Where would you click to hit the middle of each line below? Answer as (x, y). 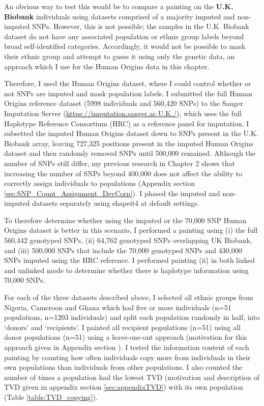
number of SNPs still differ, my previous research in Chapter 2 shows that (120, 163)
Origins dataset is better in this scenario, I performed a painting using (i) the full (131, 230)
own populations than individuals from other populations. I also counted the (123, 367)
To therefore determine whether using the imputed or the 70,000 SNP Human (125, 220)
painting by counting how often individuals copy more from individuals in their (127, 357)
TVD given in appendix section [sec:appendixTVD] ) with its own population (124, 387)
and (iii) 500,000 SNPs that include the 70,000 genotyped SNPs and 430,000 (123, 250)
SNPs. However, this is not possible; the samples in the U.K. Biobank (141, 26)
